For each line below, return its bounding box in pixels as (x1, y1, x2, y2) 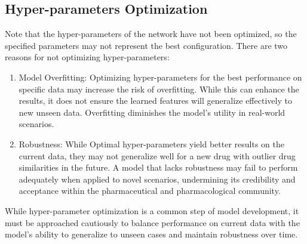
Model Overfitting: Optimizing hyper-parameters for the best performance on (19, 70, 302, 83)
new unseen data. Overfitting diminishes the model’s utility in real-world (19, 106, 285, 118)
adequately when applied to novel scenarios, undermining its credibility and (19, 172, 296, 185)
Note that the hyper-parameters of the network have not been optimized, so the (5, 27, 297, 40)
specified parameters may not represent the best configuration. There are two (5, 39, 288, 51)
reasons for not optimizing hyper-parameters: (5, 51, 170, 63)
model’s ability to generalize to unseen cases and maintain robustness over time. (5, 228, 298, 240)
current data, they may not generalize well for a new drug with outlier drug (19, 149, 296, 162)
